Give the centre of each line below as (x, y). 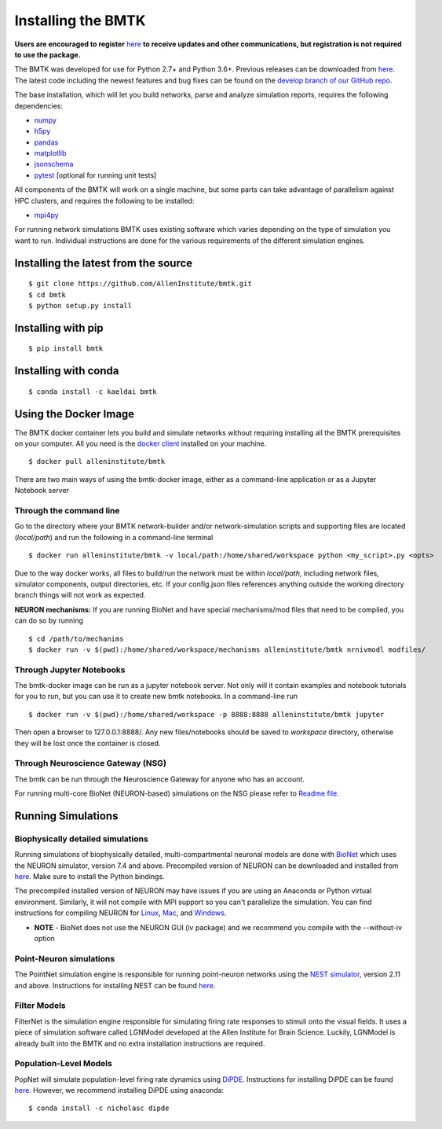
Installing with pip (59, 327)
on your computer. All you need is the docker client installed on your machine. (141, 443)
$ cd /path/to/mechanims (76, 638)
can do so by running (49, 620)
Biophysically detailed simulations (81, 839)
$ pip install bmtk (66, 349)
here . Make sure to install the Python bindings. (89, 877)
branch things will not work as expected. (80, 595)
